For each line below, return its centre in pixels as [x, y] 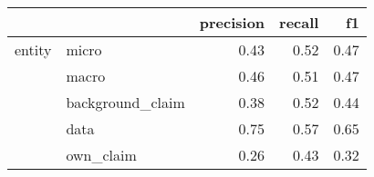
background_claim [125, 102]
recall [299, 22]
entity [33, 49]
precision [232, 22]
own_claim [101, 155]
